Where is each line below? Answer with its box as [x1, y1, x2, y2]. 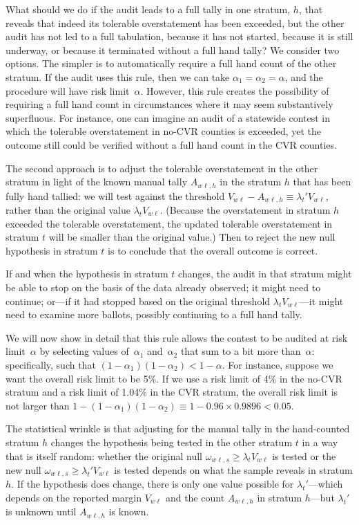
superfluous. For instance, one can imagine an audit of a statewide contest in [6, 110, 331, 125]
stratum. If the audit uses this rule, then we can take [6, 69, 230, 84]
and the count [165, 490, 225, 505]
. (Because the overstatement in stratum [159, 203, 331, 217]
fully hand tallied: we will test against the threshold [6, 188, 225, 203]
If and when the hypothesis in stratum [6, 266, 168, 281]
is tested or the [272, 448, 336, 463]
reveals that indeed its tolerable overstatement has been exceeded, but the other [6, 15, 345, 30]
